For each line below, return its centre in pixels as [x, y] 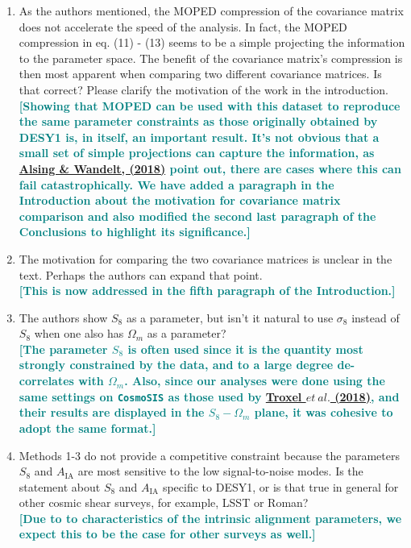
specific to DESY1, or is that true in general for [280, 486]
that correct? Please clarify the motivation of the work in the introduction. [204, 89]
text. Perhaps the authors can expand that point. [141, 274]
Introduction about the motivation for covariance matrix [180, 200]
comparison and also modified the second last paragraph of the [197, 216]
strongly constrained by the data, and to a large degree [176, 365]
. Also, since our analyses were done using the [255, 381]
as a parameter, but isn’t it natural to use [230, 317]
